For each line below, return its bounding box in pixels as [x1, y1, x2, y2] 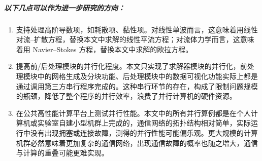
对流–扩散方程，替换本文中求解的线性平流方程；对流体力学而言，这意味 [16, 34, 254, 45]
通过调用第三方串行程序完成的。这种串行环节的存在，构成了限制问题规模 [16, 80, 258, 91]
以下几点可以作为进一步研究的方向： [4, 2, 125, 13]
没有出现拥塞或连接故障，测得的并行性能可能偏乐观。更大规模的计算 [30, 127, 258, 138]
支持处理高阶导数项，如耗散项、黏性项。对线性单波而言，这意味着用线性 [16, 24, 258, 34]
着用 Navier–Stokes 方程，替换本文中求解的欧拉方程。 [16, 44, 193, 54]
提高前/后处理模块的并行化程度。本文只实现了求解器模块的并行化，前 [16, 61, 247, 71]
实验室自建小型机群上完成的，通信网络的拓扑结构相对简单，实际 [37, 117, 251, 128]
